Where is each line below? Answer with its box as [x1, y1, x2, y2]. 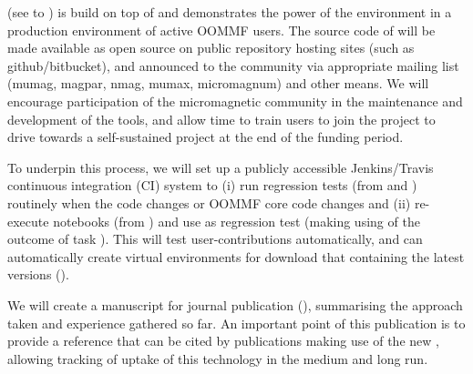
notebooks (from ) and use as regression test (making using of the [53, 211, 420, 230]
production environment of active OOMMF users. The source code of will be [7, 20, 436, 39]
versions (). [7, 265, 69, 284]
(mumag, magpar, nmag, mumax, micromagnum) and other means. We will [7, 74, 429, 93]
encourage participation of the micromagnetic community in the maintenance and [7, 91, 463, 110]
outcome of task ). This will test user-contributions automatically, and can [7, 229, 423, 248]
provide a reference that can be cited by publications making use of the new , [7, 331, 439, 350]
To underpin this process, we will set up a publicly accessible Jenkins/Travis [7, 157, 434, 177]
